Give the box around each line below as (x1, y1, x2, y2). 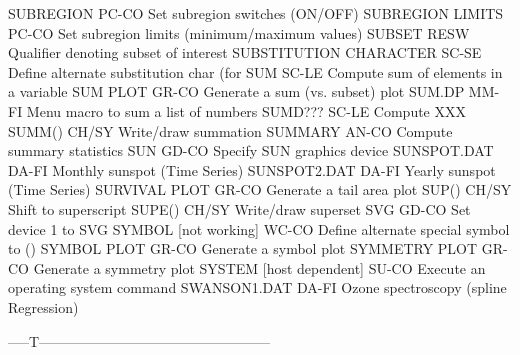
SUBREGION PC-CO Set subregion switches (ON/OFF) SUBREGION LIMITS (8, 3, 504, 23)
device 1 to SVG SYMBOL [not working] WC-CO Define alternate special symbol (8, 218, 510, 239)
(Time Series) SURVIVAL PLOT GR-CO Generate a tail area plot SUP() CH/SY (8, 179, 512, 200)
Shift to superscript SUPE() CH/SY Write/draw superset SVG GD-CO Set (8, 198, 471, 219)
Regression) (8, 296, 79, 317)
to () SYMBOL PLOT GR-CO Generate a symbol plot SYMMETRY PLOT (8, 238, 478, 259)
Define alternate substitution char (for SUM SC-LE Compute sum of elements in (8, 61, 503, 82)
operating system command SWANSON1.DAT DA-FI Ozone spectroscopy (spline (8, 277, 507, 298)
